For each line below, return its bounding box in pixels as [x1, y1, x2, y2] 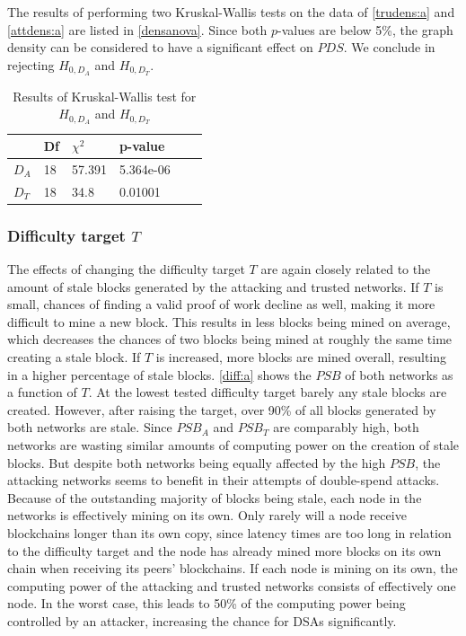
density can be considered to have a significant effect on [7, 38, 313, 57]
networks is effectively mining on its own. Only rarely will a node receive [7, 506, 407, 525]
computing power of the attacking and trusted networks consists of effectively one [7, 576, 456, 595]
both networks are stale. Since [7, 418, 172, 437]
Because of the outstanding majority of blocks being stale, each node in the [7, 488, 422, 507]
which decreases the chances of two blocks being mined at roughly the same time [7, 330, 453, 349]
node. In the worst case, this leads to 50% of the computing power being [7, 594, 406, 613]
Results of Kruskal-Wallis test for [13, 86, 197, 105]
